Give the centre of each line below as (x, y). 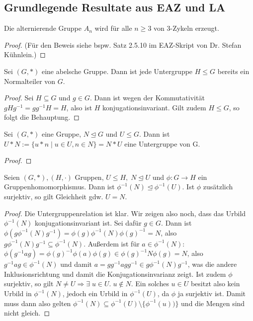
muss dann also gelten (38, 303)
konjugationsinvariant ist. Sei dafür (88, 223)
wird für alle (113, 28)
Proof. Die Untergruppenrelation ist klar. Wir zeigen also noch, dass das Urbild (125, 213)
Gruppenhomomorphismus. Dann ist (59, 187)
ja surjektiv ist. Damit (211, 293)
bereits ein (233, 71)
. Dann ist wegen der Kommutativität (147, 98)
